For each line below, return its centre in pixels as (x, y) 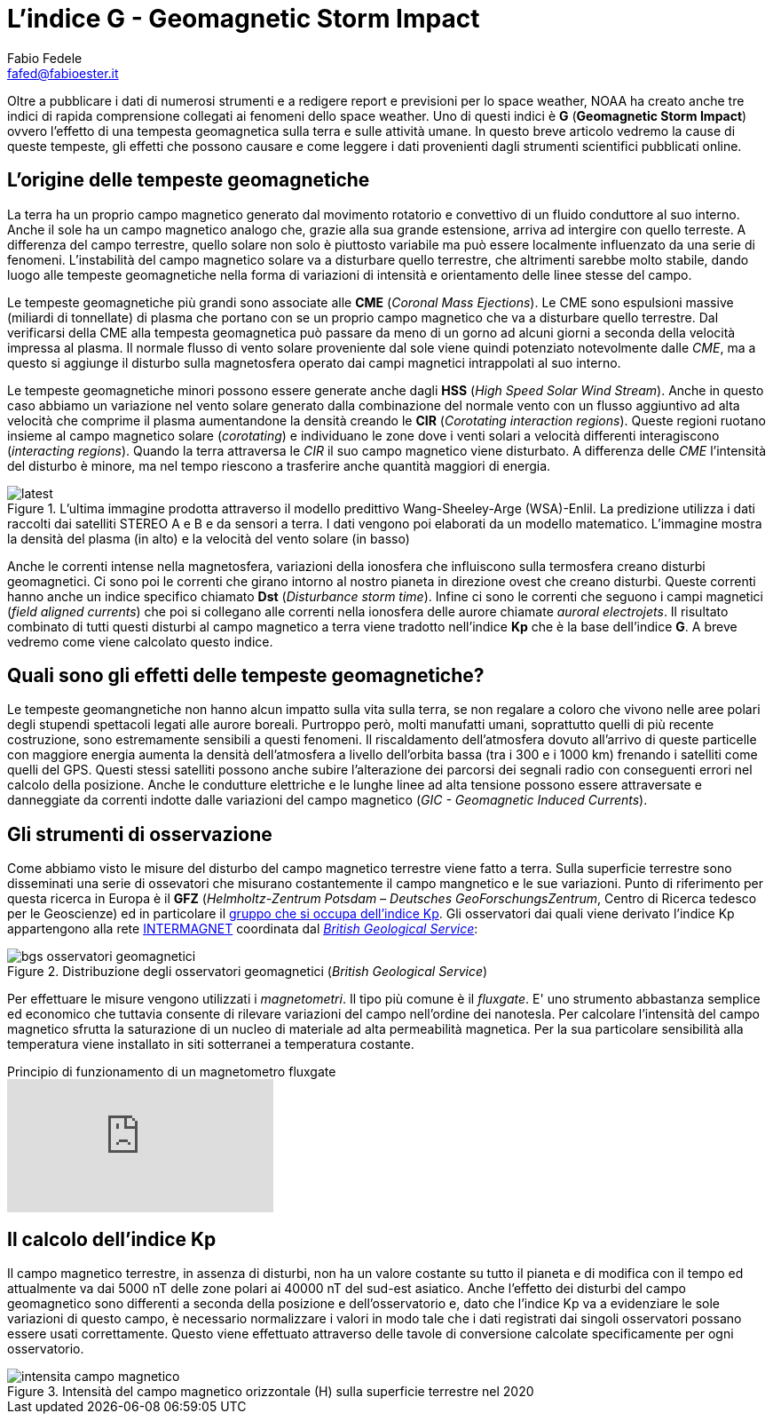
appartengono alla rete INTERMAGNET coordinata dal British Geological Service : (243, 929)
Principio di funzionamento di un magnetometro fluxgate (172, 1072)
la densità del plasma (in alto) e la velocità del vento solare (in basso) (209, 538)
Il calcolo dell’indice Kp (112, 1239)
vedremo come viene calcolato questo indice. (140, 641)
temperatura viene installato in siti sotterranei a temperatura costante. (211, 1044)
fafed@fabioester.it (63, 73)
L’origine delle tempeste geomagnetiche (189, 180)
